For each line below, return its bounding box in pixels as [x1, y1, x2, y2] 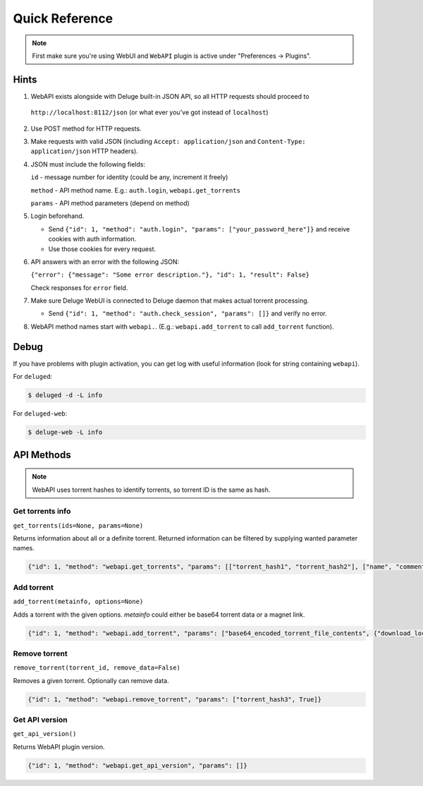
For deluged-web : [13, 409, 68, 418]
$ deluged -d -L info [27, 392, 103, 399]
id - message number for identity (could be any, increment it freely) [30, 173, 228, 181]
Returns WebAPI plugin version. [13, 742, 105, 751]
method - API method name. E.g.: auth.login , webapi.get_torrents [30, 186, 241, 194]
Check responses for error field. [30, 283, 128, 292]
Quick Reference [13, 11, 114, 26]
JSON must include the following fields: [30, 159, 146, 169]
